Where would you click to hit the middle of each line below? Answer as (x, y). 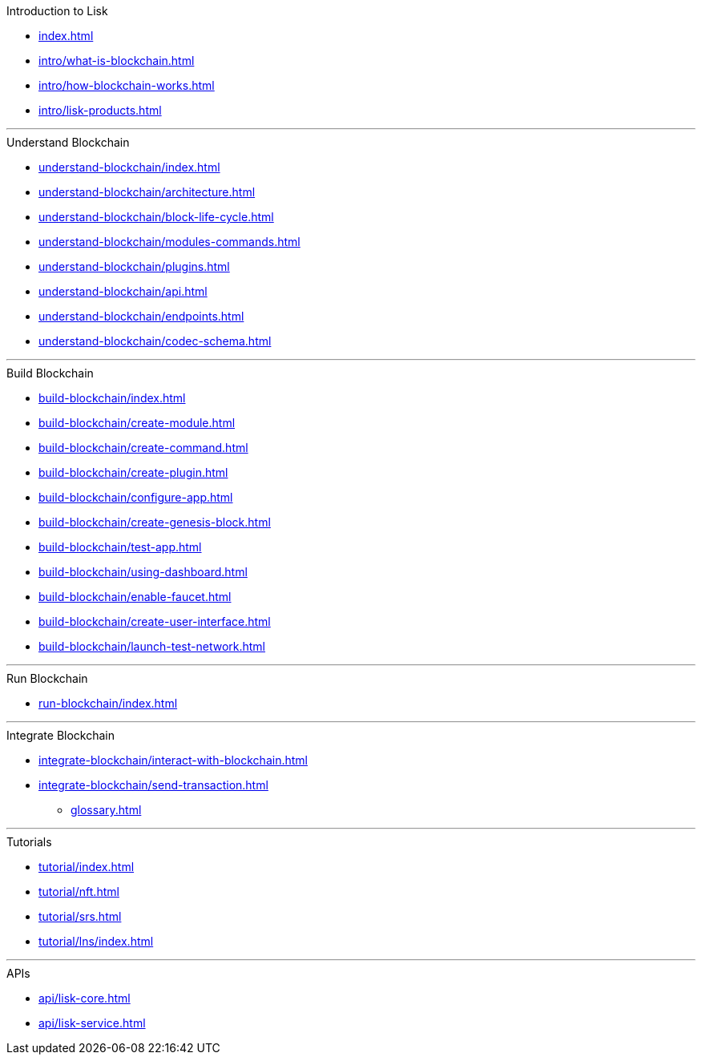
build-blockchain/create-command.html (143, 448)
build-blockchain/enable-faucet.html (135, 597)
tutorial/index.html (87, 867)
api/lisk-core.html (85, 998)
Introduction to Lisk (57, 11)
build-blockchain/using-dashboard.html (143, 572)
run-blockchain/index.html (108, 703)
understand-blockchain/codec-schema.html (155, 341)
